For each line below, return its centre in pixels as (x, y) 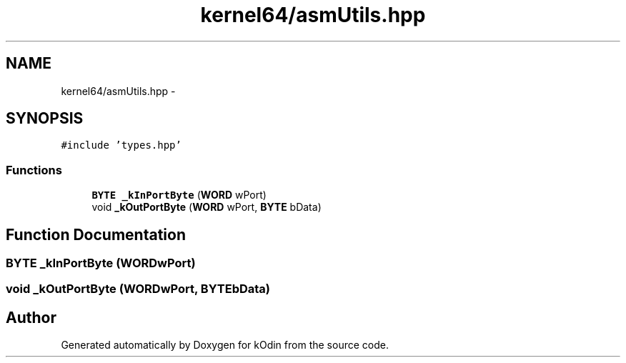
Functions (34, 170)
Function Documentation (96, 234)
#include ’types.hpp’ (121, 145)
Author (31, 317)
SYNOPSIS (45, 119)
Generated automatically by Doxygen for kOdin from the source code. (225, 345)
